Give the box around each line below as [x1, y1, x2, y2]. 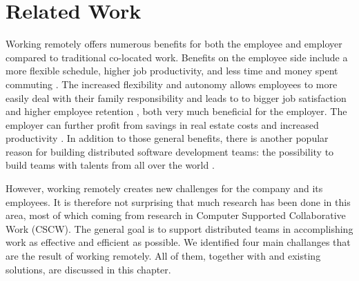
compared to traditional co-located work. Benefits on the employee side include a [6, 50, 348, 64]
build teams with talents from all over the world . [6, 158, 215, 172]
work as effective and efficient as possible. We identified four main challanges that [6, 235, 351, 249]
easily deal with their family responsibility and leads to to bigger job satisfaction [6, 90, 347, 105]
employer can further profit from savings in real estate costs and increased [6, 117, 319, 132]
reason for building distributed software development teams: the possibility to [6, 144, 334, 158]
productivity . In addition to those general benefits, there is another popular [6, 131, 329, 145]
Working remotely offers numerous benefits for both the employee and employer [6, 37, 342, 51]
